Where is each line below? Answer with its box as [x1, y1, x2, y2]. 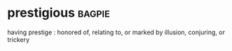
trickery [7, 35, 30, 43]
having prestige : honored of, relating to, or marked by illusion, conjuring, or [7, 28, 226, 36]
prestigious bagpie [7, 5, 110, 21]
